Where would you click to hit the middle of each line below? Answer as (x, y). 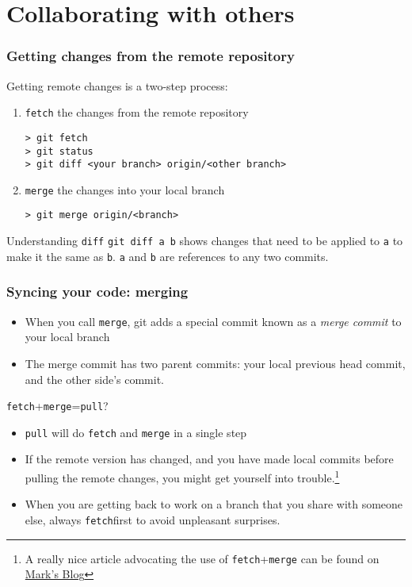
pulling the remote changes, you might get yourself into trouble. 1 (182, 476)
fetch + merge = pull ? (57, 406)
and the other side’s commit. (94, 379)
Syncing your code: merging (97, 292)
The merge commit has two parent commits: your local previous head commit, (215, 363)
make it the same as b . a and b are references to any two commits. (168, 256)
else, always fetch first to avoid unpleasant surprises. (153, 519)
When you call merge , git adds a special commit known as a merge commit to (213, 321)
